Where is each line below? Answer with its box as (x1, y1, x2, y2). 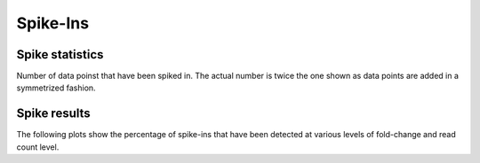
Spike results (16, 106, 91, 121)
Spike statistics (16, 47, 104, 62)
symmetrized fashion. (16, 82, 97, 93)
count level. (16, 142, 60, 152)
